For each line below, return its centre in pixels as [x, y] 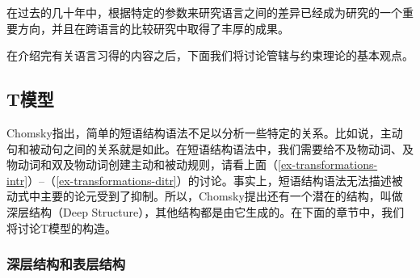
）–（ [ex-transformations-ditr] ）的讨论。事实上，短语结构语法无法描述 [210, 180]
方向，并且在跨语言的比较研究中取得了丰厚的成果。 [153, 28]
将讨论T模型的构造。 [62, 227]
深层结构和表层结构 [66, 264]
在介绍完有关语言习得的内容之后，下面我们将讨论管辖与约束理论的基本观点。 [210, 55]
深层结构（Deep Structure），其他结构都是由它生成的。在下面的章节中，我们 [206, 211]
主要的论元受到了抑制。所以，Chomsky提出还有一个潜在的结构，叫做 [221, 196]
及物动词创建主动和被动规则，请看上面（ [170, 164]
